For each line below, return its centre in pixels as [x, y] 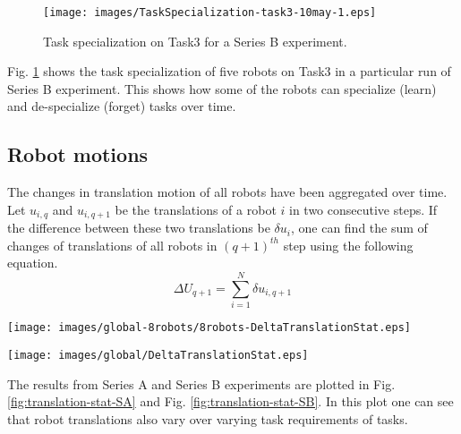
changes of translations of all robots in [112, 245]
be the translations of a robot [196, 209]
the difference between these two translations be [139, 228]
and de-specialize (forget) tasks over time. [122, 106]
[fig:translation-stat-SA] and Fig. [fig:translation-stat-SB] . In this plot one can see [230, 401]
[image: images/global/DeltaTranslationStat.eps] [158, 355]
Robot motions [78, 154]
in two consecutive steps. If [363, 209]
